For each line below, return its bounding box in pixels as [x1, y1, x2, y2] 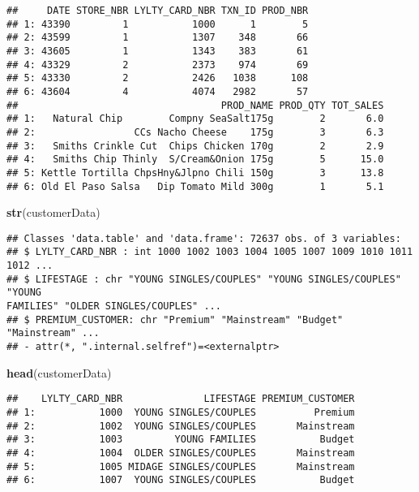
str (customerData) [6, 204, 100, 221]
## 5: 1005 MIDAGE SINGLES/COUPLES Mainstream [6, 460, 355, 473]
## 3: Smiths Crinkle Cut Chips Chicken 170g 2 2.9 [6, 140, 384, 152]
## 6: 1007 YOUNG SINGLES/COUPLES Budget [6, 474, 355, 486]
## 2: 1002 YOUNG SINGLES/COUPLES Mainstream [6, 420, 355, 432]
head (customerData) [6, 364, 112, 381]
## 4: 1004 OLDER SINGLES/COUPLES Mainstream [6, 447, 355, 459]
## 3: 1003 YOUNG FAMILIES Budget [6, 434, 355, 446]
